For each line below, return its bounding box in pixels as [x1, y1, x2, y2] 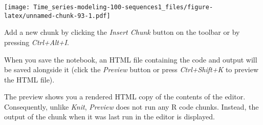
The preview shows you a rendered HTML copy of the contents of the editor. [4, 91, 246, 102]
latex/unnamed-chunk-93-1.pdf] [4, 12, 111, 19]
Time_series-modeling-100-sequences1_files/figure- [33, 4, 213, 11]
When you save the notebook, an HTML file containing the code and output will [4, 54, 257, 65]
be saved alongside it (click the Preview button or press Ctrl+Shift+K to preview [4, 64, 259, 75]
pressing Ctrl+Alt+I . [4, 36, 69, 47]
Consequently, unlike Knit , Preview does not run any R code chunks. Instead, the [4, 101, 259, 112]
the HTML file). [4, 74, 55, 85]
